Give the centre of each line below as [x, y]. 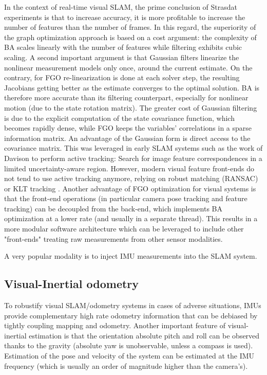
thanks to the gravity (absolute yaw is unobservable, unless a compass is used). [129, 345]
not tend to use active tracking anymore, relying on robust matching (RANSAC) [131, 178]
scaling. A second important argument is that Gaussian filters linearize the [122, 57]
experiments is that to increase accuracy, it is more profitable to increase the [125, 17]
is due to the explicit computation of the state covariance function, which [119, 118]
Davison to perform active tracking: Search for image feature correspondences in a [133, 158]
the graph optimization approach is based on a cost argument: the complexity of [130, 37]
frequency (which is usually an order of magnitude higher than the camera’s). [126, 365]
